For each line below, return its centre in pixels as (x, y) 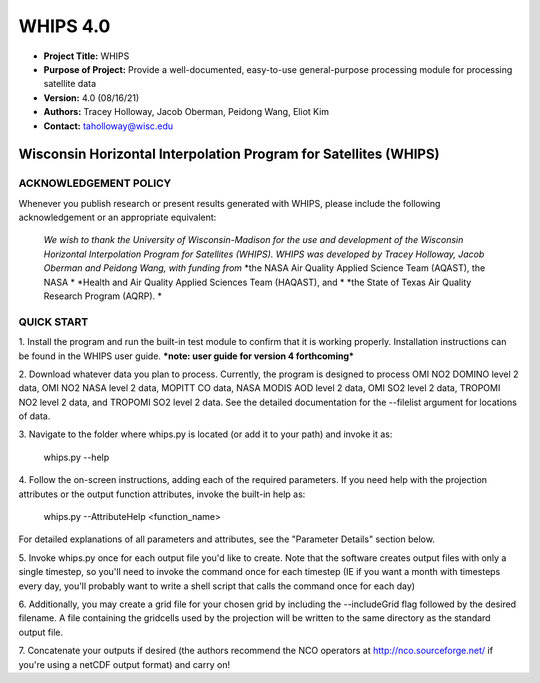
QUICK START (53, 322)
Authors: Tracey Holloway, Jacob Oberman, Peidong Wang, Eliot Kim (186, 112)
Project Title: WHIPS (86, 56)
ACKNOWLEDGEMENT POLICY (95, 183)
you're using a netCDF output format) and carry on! (124, 664)
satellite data (70, 84)
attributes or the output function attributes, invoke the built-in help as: (162, 494)
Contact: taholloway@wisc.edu (108, 126)
